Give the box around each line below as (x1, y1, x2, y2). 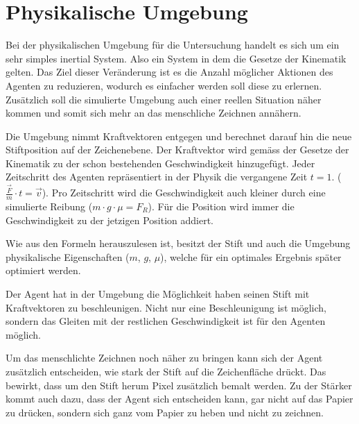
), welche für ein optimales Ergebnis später (160, 249, 342, 264)
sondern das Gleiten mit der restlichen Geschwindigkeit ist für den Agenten (6, 314, 326, 328)
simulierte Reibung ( (6, 198, 93, 213)
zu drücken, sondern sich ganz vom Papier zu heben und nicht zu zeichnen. (6, 405, 324, 419)
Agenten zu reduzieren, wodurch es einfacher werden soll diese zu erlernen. (6, 78, 322, 92)
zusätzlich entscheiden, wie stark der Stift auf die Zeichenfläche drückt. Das (6, 364, 326, 378)
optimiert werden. (6, 263, 81, 278)
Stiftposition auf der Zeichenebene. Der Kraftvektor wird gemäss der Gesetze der (6, 142, 349, 157)
